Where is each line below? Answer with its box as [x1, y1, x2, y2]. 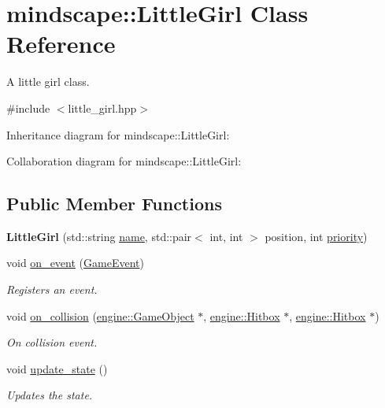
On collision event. [6, 334, 98, 351]
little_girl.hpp [68, 99, 137, 116]
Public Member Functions [6, 191, 222, 216]
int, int [209, 228, 243, 244]
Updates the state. [6, 387, 93, 403]
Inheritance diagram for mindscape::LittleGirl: [6, 126, 230, 143]
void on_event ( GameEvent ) [6, 254, 144, 271]
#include [6, 99, 50, 116]
